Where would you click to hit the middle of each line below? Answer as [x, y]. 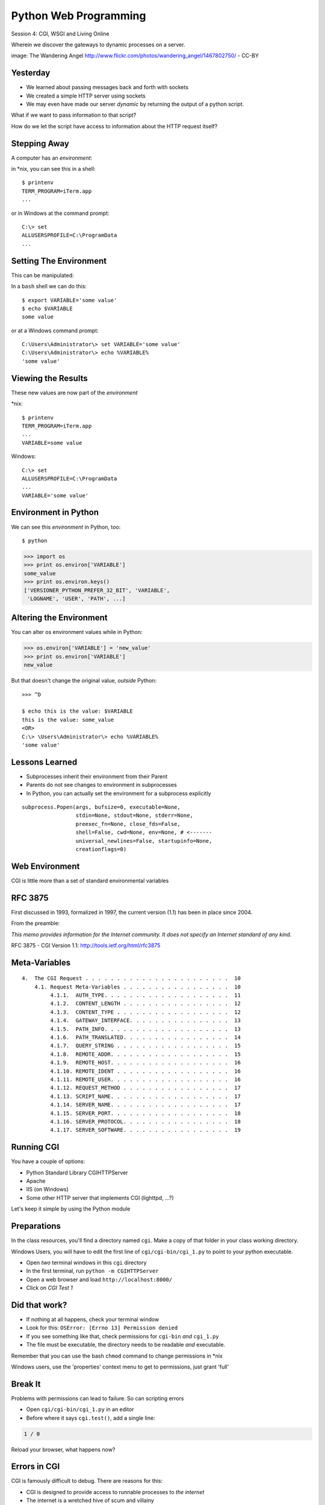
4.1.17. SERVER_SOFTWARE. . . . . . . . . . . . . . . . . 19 [145, 1130]
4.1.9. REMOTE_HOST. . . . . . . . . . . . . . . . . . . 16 [145, 1063]
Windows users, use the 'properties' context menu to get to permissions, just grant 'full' [120, 1367]
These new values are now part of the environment [74, 393]
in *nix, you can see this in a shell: [53, 169]
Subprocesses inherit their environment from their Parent [97, 776]
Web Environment [45, 866]
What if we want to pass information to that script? [74, 115]
